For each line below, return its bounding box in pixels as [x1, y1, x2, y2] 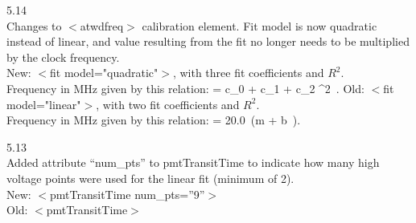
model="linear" [6, 95, 81, 112]
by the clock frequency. [6, 48, 120, 65]
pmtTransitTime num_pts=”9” [50, 185, 205, 202]
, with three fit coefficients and [172, 64, 324, 81]
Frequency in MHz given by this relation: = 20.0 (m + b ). [6, 111, 301, 128]
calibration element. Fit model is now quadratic [142, 17, 377, 34]
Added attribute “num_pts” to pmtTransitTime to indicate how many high [6, 154, 380, 171]
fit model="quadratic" [50, 64, 159, 81]
